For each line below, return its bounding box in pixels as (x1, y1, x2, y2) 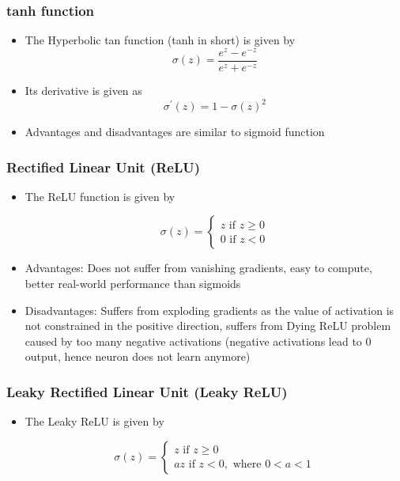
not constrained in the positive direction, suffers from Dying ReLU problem (25, 317, 391, 334)
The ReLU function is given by (25, 187, 175, 204)
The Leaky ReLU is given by (25, 413, 164, 430)
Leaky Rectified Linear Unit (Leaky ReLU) (6, 381, 288, 401)
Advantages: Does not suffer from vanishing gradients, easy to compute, (25, 259, 372, 276)
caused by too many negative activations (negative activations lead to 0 (25, 332, 372, 349)
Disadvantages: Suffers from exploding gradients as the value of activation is (25, 301, 394, 318)
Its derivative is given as (25, 81, 142, 98)
